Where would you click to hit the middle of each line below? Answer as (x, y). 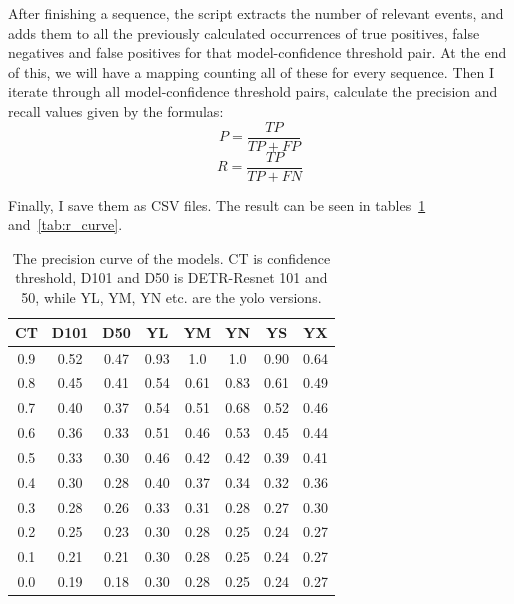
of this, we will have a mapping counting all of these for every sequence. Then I (251, 71)
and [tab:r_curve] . (65, 224)
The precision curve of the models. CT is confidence (171, 257)
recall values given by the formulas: (116, 110)
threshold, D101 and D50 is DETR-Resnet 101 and (171, 277)
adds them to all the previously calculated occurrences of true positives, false (244, 32)
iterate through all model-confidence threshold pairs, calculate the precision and (253, 91)
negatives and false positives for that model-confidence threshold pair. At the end (257, 52)
